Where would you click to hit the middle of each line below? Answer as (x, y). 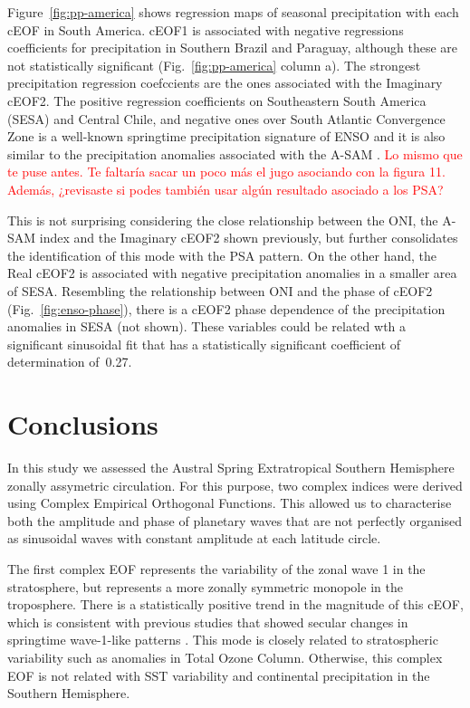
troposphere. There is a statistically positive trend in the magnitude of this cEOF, (235, 604)
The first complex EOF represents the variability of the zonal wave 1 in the (216, 568)
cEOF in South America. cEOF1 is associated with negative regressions (206, 29)
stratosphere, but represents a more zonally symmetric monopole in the (205, 586)
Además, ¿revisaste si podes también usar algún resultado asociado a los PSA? (225, 189)
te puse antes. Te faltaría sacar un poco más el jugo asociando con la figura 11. (226, 172)
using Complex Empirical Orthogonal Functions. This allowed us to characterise (230, 503)
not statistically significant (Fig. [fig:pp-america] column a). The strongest (214, 65)
